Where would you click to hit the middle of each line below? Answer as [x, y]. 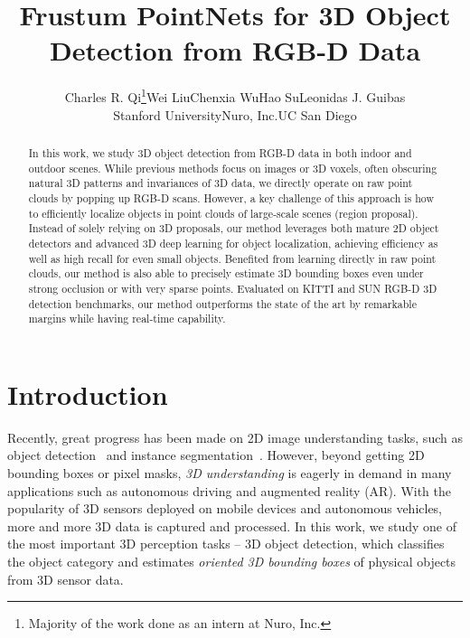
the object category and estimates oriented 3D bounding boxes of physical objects [232, 561]
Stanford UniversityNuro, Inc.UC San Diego [235, 114]
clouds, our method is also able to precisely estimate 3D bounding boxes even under [226, 273]
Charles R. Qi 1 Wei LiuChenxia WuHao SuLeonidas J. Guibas [235, 95]
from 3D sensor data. [66, 579]
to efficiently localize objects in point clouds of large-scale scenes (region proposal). [223, 213]
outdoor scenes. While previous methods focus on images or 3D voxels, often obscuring [233, 168]
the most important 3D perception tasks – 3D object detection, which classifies [226, 544]
